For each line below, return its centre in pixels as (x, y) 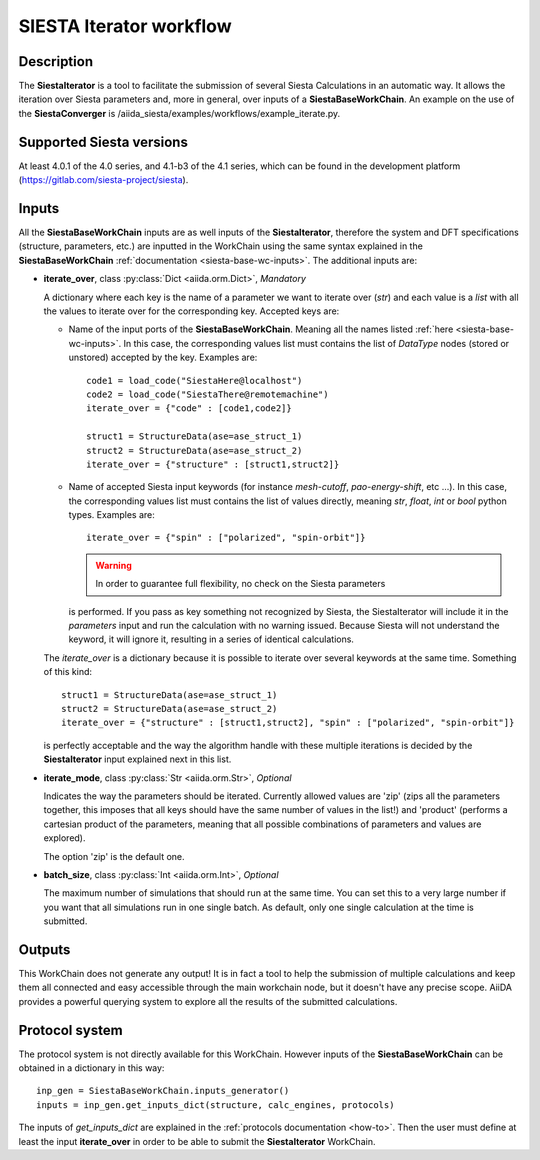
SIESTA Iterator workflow (125, 26)
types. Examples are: (111, 515)
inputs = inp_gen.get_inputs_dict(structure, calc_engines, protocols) (215, 1104)
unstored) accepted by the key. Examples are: (163, 357)
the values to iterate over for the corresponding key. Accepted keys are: (191, 311)
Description (56, 61)
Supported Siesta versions (103, 141)
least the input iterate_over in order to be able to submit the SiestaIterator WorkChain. (197, 1141)
